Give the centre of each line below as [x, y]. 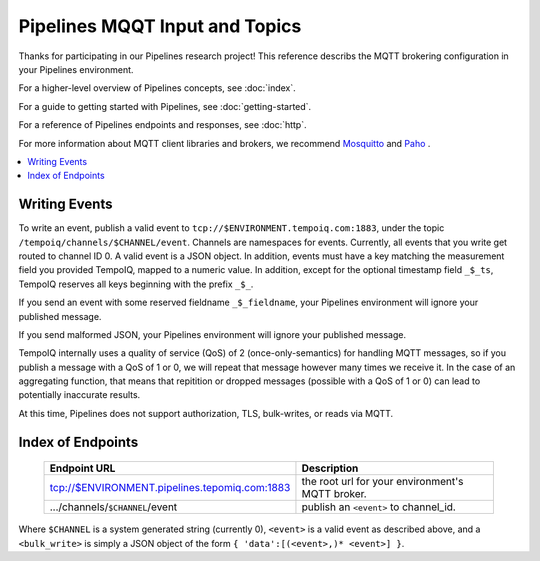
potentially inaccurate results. [79, 395]
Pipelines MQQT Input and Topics [160, 26]
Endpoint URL [82, 468]
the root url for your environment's [382, 482]
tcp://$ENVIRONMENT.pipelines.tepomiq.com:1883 [170, 488]
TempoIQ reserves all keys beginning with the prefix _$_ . [136, 284]
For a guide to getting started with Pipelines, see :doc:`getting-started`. [165, 106]
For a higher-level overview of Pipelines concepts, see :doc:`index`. [157, 88]
